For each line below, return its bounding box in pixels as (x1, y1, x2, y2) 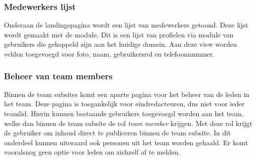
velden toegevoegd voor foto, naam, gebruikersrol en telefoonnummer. (4, 49, 215, 59)
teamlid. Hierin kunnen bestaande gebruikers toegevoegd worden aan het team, (4, 108, 244, 118)
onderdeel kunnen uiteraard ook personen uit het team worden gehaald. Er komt (4, 137, 248, 147)
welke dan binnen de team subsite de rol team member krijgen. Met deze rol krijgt (4, 118, 253, 128)
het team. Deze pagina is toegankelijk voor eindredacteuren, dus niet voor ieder (4, 98, 245, 109)
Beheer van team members (4, 69, 113, 82)
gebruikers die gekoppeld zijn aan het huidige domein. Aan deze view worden (4, 39, 237, 49)
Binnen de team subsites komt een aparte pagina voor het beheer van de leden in (4, 89, 250, 99)
